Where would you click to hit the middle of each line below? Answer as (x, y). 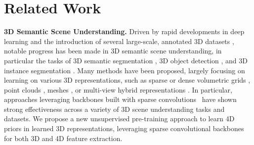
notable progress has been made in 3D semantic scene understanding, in (113, 51)
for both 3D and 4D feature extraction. (63, 138)
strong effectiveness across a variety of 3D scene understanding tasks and (114, 109)
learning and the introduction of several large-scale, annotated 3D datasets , (119, 41)
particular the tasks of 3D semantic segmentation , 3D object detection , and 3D (126, 60)
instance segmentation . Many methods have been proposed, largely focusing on (125, 70)
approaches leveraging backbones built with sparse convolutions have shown (120, 99)
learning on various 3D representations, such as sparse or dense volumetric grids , (127, 80)
